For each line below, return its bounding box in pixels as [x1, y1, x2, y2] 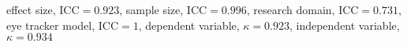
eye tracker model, [6, 16, 95, 33]
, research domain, [246, 2, 335, 17]
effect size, [6, 2, 56, 17]
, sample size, [119, 2, 184, 17]
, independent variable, [289, 16, 400, 33]
